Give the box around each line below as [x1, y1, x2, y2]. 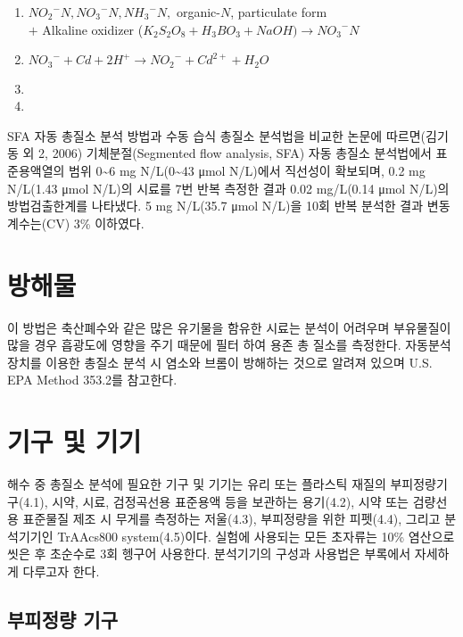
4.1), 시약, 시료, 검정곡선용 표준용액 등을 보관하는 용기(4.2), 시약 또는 [23, 492, 409, 510]
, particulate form [230, 3, 327, 21]
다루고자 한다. [22, 561, 100, 580]
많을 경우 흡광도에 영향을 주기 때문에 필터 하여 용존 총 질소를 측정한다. [7, 335, 401, 354]
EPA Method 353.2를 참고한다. [7, 370, 178, 389]
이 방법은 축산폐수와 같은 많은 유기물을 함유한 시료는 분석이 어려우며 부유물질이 [7, 318, 451, 336]
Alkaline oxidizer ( [42, 20, 144, 38]
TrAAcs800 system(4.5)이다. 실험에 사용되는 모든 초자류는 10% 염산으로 [57, 526, 455, 545]
